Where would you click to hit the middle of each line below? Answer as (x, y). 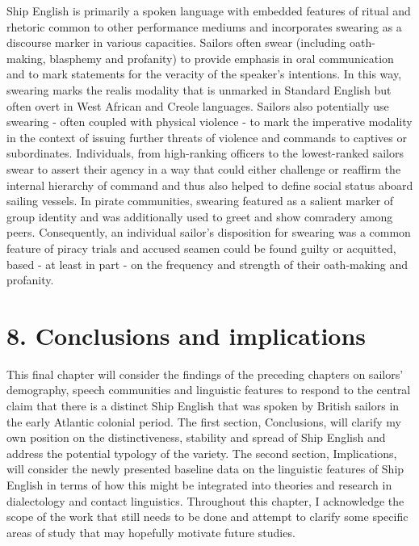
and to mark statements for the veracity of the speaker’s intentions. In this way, (204, 74)
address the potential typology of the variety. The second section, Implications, (202, 453)
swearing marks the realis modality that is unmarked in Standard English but (199, 89)
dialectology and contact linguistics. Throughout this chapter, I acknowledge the (205, 500)
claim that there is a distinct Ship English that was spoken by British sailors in (203, 405)
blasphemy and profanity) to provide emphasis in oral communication (222, 58)
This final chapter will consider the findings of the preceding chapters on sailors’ (205, 374)
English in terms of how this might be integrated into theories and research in (199, 484)
